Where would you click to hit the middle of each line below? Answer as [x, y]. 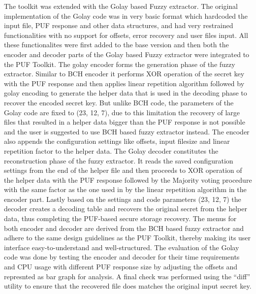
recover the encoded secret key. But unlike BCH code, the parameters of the [119, 102]
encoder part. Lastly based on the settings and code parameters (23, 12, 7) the [123, 199]
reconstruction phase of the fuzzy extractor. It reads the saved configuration [119, 160]
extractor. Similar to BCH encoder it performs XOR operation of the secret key [124, 74]
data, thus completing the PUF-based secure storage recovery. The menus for [120, 218]
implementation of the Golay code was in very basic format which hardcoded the [126, 16]
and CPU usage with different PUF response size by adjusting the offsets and [121, 267]
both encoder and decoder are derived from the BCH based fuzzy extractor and [124, 228]
